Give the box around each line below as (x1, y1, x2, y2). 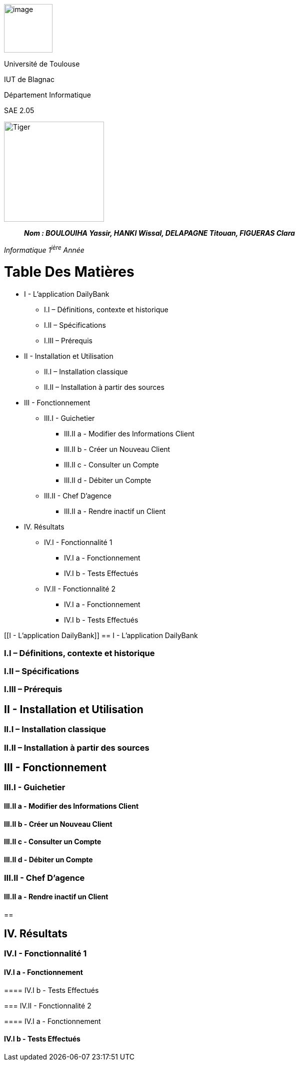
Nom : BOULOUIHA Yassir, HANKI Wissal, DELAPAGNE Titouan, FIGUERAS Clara (24, 229, 295, 237)
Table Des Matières (4, 263, 134, 281)
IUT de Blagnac (4, 75, 54, 84)
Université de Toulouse (4, 60, 80, 68)
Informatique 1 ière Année (4, 244, 84, 254)
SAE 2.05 (4, 106, 34, 115)
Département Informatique (4, 91, 91, 99)
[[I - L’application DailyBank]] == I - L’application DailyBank (4, 631, 198, 640)
